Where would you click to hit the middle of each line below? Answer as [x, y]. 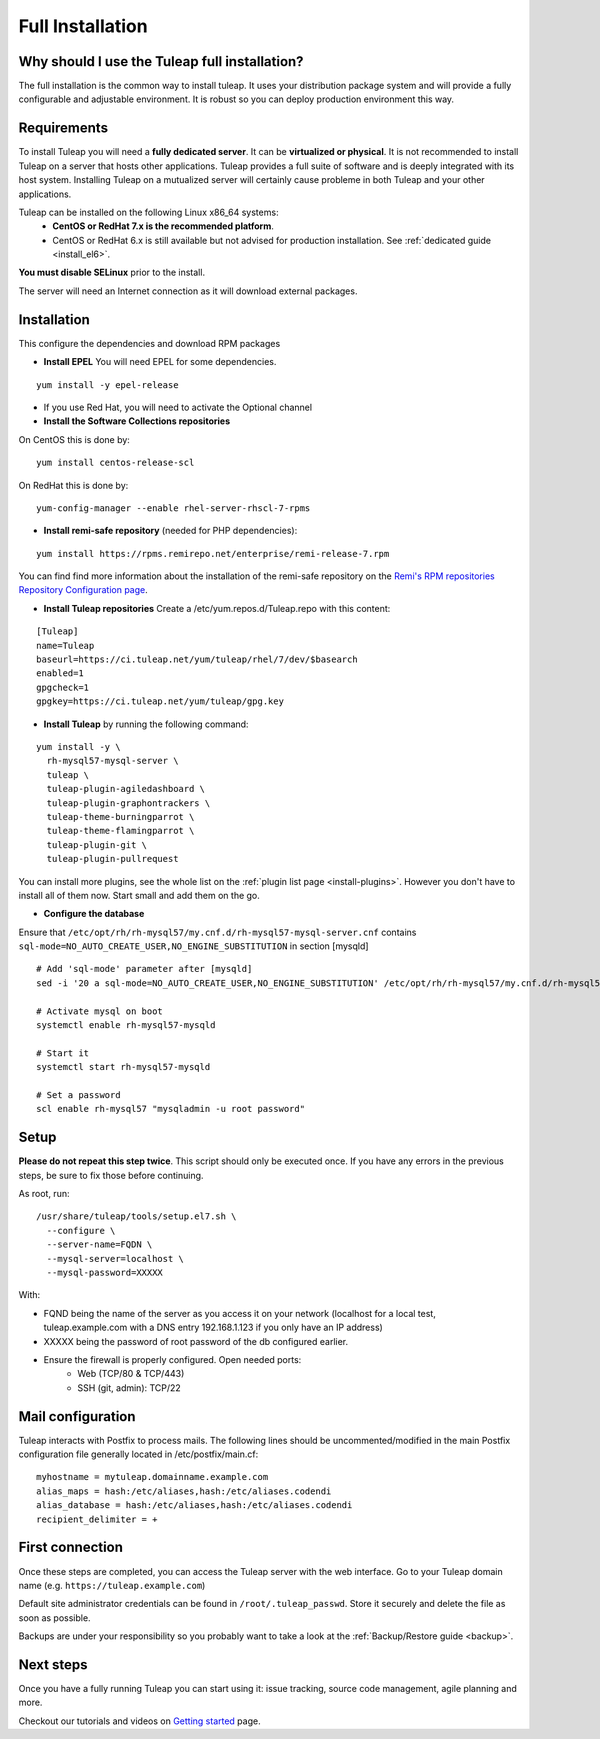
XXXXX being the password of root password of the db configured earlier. [196, 1341]
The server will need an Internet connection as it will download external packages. [188, 291]
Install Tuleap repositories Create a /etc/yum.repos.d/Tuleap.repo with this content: [217, 608]
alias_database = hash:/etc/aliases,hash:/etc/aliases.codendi [194, 1505]
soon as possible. [54, 1617]
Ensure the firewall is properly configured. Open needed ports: [172, 1359]
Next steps [53, 1664]
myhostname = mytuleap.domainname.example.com [152, 1477]
